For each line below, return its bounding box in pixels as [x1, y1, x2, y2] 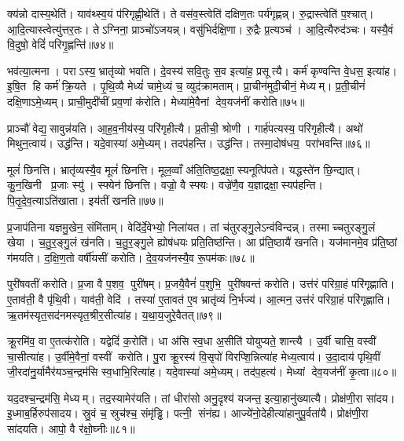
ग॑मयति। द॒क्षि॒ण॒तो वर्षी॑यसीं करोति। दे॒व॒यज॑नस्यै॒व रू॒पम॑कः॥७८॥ [7, 249, 255, 265]
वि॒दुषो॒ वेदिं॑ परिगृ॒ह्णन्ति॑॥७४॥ [7, 36, 114, 53]
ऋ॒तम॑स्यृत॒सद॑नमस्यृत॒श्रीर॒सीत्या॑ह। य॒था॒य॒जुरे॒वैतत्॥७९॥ [7, 306, 222, 323]
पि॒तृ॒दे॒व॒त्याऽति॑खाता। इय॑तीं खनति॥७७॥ [7, 191, 163, 208]
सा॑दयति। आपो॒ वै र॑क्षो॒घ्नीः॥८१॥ [7, 421, 135, 437]
